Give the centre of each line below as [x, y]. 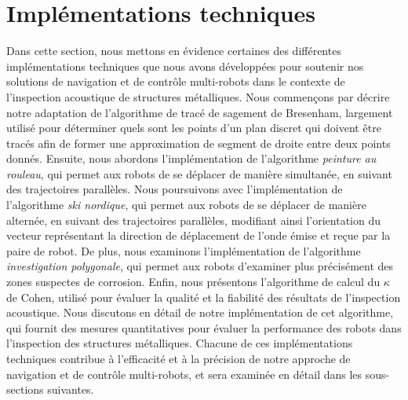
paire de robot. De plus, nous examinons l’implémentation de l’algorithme [184, 250]
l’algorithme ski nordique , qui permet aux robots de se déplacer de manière [186, 205]
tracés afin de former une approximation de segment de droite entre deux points [199, 143]
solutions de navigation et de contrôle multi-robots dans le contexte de [176, 81]
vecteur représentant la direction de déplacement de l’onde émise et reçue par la [199, 235]
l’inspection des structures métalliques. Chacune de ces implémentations [180, 343]
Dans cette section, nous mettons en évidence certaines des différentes [174, 51]
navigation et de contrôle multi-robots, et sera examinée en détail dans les [184, 374]
